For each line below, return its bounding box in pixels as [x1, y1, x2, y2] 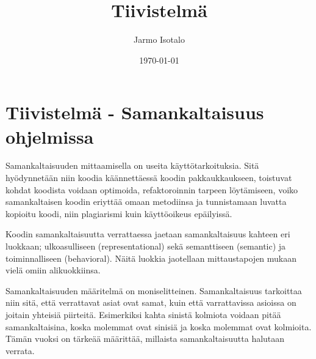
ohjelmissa [5, 124, 94, 149]
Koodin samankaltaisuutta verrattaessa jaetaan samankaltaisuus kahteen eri [5, 228, 290, 240]
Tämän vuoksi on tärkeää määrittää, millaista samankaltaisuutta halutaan [5, 332, 285, 345]
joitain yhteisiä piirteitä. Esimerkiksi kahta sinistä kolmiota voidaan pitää [5, 308, 281, 320]
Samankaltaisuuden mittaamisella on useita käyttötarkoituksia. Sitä [5, 159, 259, 172]
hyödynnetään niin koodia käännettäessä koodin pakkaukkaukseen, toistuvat [5, 171, 292, 184]
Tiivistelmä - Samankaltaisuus [5, 100, 264, 125]
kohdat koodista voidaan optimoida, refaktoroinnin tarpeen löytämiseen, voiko [5, 183, 298, 196]
